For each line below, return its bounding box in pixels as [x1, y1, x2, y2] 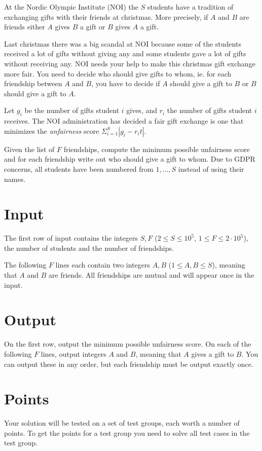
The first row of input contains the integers [4, 233, 138, 243]
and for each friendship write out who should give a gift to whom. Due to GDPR [4, 154, 255, 164]
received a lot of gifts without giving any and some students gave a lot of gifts [4, 48, 246, 59]
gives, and [126, 105, 158, 116]
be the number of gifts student [24, 105, 120, 116]
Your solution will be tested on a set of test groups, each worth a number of [4, 418, 240, 428]
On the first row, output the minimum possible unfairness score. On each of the [4, 339, 251, 349]
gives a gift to [191, 348, 234, 359]
